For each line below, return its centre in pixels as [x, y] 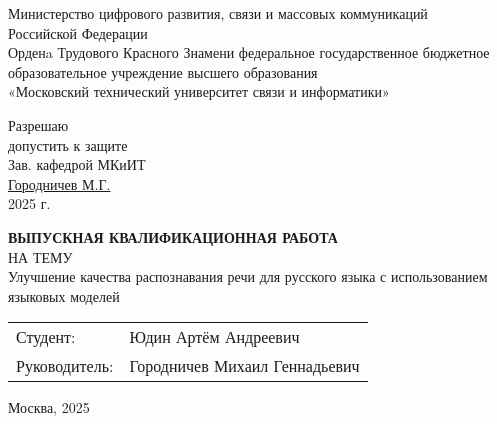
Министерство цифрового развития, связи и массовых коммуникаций [218, 13]
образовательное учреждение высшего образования [163, 71]
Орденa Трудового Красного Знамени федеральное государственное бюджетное [249, 52]
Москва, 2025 [49, 407]
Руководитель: [65, 366]
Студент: [46, 337]
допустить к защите [68, 144]
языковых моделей [64, 295]
